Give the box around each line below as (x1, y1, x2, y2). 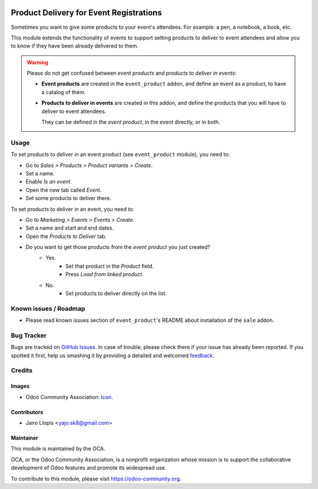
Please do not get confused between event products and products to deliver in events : (26, 69, 237, 76)
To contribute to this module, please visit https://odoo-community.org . (11, 475, 182, 482)
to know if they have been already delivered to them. (11, 42, 139, 49)
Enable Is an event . (25, 178, 72, 185)
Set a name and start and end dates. (25, 224, 114, 232)
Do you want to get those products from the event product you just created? (25, 244, 210, 251)
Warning (26, 59, 48, 66)
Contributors (11, 408, 44, 415)
